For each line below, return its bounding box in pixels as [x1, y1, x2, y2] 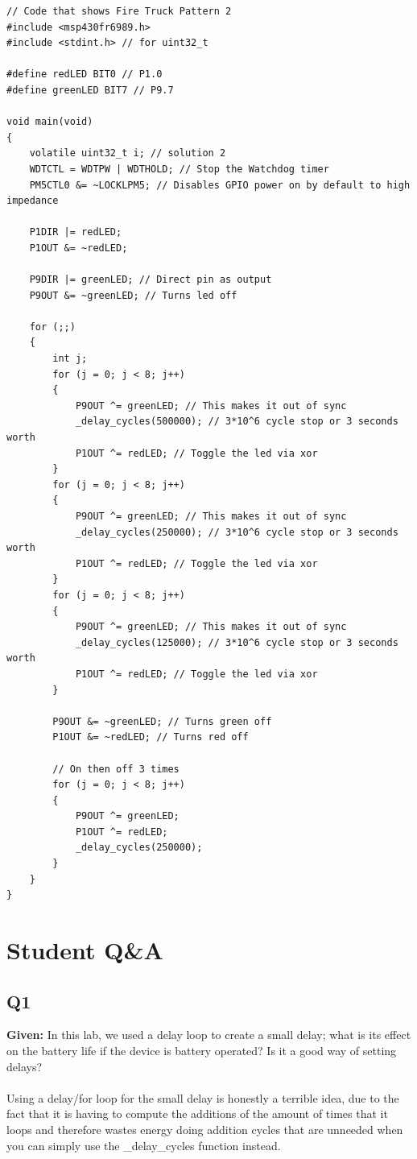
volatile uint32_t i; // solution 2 [29, 147, 226, 159]
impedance [6, 195, 59, 207]
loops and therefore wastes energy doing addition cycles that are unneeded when [6, 1120, 403, 1137]
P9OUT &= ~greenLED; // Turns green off [52, 715, 272, 727]
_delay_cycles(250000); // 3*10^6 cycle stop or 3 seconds [75, 526, 398, 538]
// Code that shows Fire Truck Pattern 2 [6, 6, 232, 17]
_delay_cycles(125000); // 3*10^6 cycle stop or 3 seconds [75, 636, 398, 648]
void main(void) [6, 116, 93, 128]
